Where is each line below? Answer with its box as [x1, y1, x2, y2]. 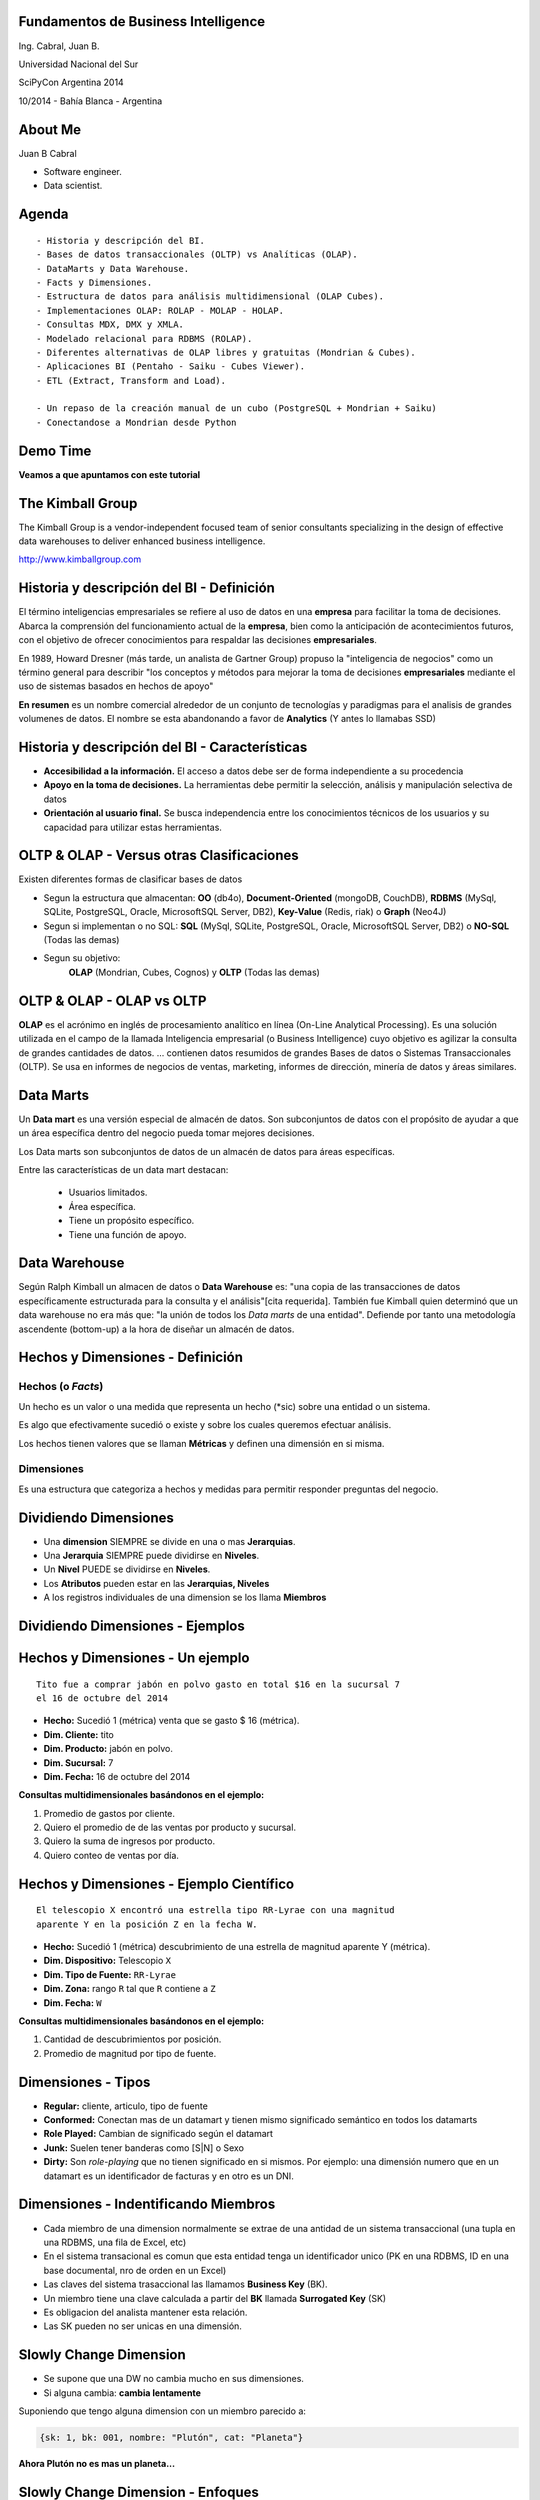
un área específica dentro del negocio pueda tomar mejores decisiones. [18, 1127, 315, 1139]
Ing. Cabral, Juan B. [18, 40, 100, 52]
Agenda [18, 206, 69, 223]
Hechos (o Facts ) [18, 1380, 104, 1394]
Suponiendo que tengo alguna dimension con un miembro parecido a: [18, 2405, 307, 2417]
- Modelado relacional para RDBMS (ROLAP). [36, 333, 253, 344]
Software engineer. [43, 165, 122, 177]
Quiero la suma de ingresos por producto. [43, 1835, 215, 1847]
